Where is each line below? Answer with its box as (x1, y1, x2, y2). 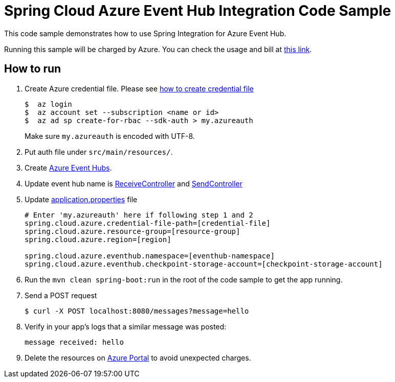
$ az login (25, 100, 72, 108)
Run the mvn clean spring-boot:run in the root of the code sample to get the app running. (25, 275, 343, 284)
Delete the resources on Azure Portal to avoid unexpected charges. (25, 353, 251, 362)
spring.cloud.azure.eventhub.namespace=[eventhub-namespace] (25, 251, 275, 260)
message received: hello (25, 338, 124, 346)
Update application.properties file (25, 195, 138, 204)
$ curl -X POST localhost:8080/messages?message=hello (25, 306, 249, 315)
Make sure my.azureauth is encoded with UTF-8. (25, 131, 195, 140)
